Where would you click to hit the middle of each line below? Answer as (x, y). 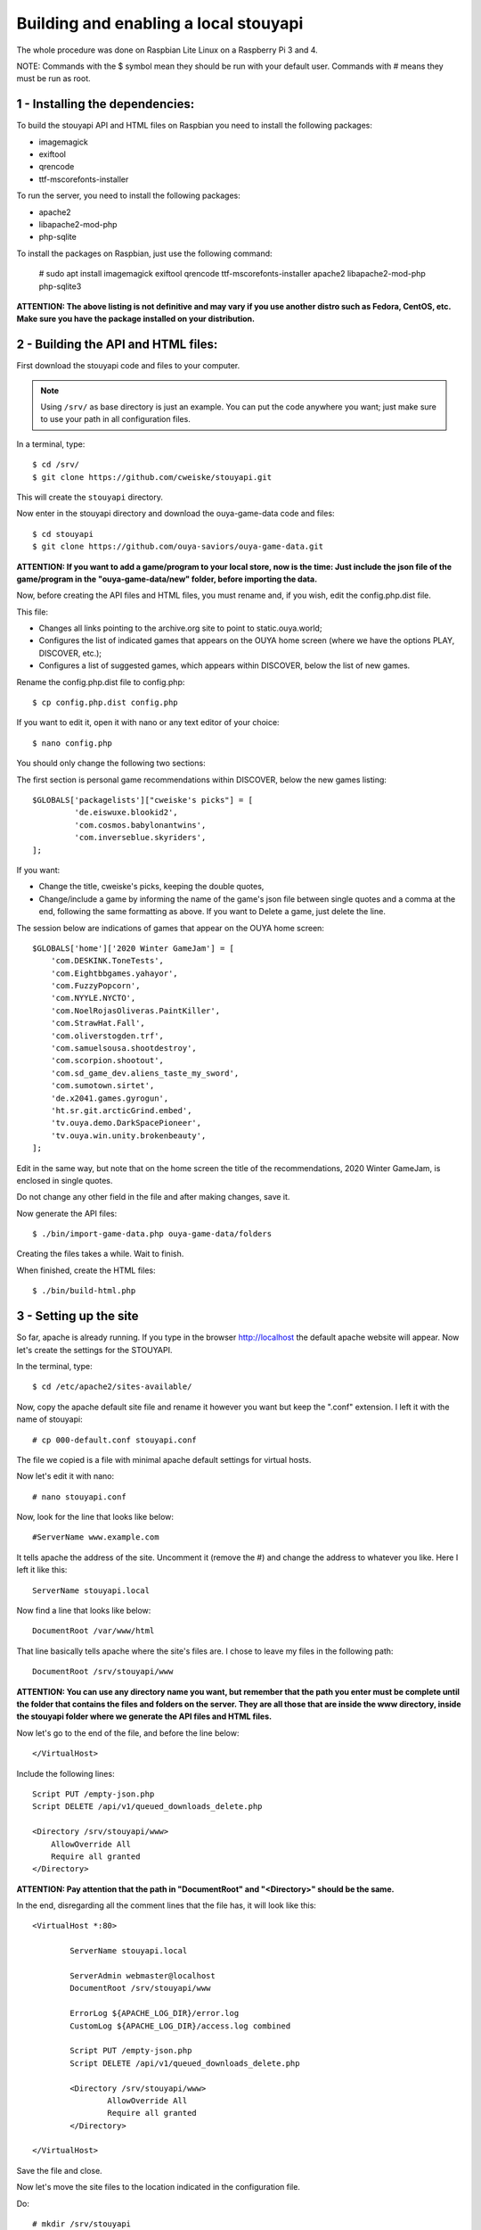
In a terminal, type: (51, 444)
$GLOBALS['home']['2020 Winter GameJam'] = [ (134, 948)
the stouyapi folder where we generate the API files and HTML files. (144, 1716)
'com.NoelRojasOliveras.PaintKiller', (135, 1011)
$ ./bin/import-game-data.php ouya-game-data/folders (152, 1234)
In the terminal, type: (54, 1366)
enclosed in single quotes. (65, 1180)
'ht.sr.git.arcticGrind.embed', (121, 1110)
